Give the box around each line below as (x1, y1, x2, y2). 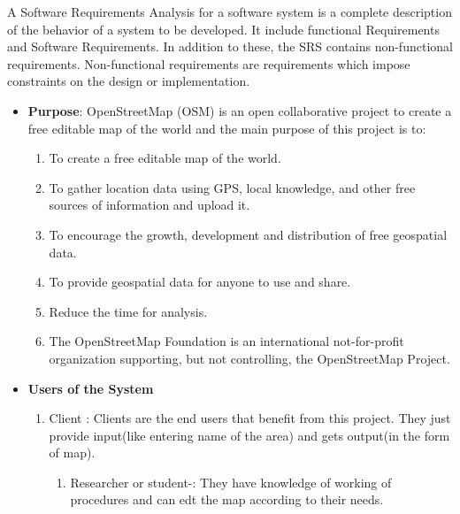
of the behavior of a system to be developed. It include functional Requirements (7, 19, 440, 38)
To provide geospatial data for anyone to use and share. (49, 272, 351, 291)
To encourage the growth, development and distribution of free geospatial (49, 225, 448, 243)
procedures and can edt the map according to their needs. (70, 490, 384, 509)
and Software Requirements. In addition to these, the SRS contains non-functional (7, 37, 453, 56)
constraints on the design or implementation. (7, 72, 250, 90)
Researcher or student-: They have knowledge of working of (70, 472, 392, 491)
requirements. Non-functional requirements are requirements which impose (7, 54, 410, 73)
